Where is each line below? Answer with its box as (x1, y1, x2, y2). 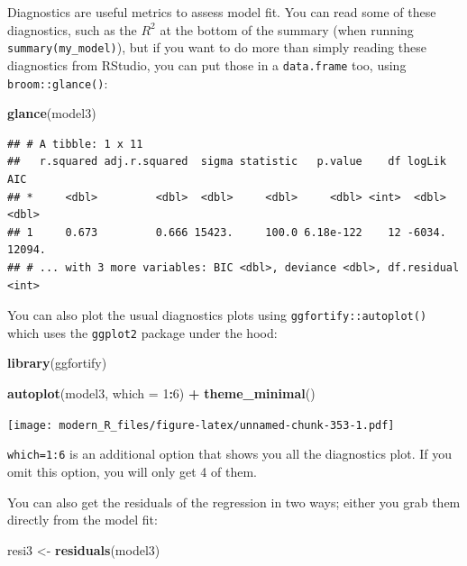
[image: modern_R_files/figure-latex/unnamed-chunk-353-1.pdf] (7, 418, 395, 432)
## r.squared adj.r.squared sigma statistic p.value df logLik (7, 155, 446, 169)
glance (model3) (7, 104, 96, 123)
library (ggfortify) (7, 353, 107, 372)
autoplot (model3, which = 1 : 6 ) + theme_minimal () (7, 384, 316, 402)
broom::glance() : (7, 73, 108, 92)
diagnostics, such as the (7, 20, 137, 39)
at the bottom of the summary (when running (160, 20, 414, 39)
